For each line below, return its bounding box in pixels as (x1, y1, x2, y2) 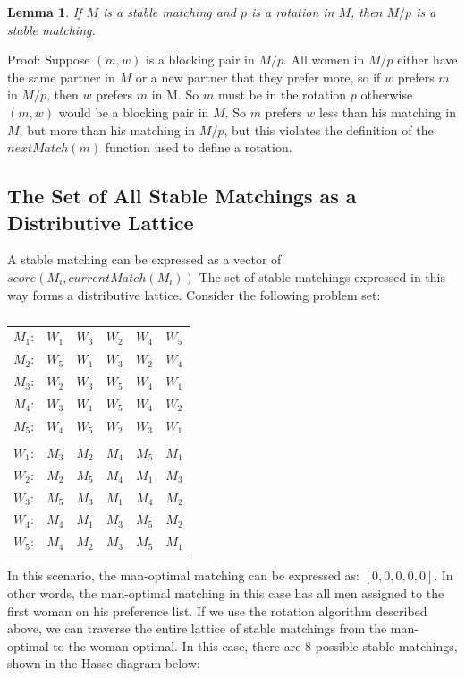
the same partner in (7, 67, 115, 86)
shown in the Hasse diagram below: (7, 654, 200, 673)
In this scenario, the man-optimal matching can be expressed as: (7, 566, 359, 585)
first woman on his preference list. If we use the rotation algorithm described (7, 601, 427, 620)
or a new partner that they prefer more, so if (135, 67, 381, 86)
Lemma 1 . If (7, 3, 82, 21)
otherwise (360, 85, 413, 104)
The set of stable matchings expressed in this (199, 267, 446, 286)
